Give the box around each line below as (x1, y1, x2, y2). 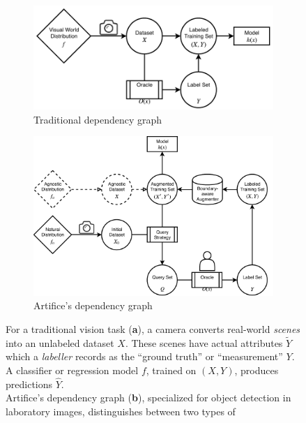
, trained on (146, 363, 197, 378)
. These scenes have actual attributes (125, 335, 283, 350)
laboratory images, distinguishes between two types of (6, 404, 236, 419)
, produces (234, 363, 279, 378)
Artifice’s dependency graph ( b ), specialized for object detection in (6, 390, 291, 405)
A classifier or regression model (6, 363, 139, 378)
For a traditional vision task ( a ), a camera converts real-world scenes (6, 322, 300, 336)
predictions (6, 376, 53, 391)
